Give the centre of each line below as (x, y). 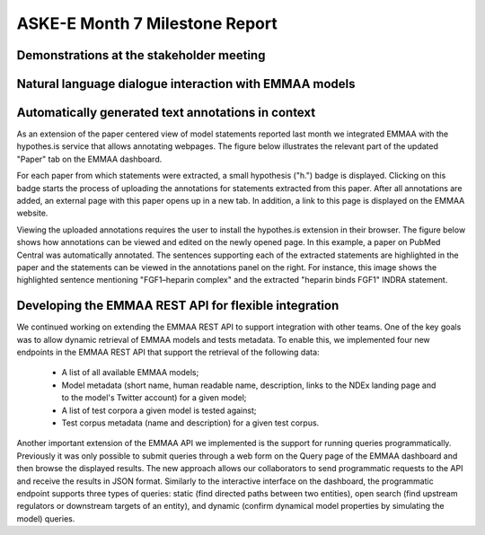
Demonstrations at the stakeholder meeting (141, 55)
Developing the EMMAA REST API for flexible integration (178, 306)
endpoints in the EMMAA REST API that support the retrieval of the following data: (168, 352)
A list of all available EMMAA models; (130, 373)
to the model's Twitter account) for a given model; (154, 398)
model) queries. (46, 518)
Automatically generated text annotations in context (166, 113)
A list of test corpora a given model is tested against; (159, 410)
